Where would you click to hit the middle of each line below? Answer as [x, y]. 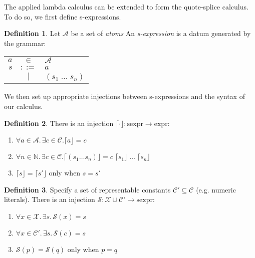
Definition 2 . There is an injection [59, 123]
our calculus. [24, 106]
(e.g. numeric [216, 189]
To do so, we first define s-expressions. [63, 16]
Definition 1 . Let [32, 33]
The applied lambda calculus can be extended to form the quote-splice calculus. [126, 6]
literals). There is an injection [50, 199]
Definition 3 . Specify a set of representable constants [87, 189]
